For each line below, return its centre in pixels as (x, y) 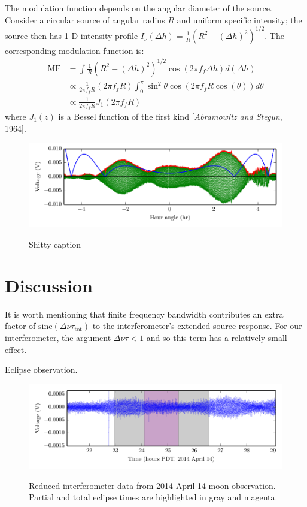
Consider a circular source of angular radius (85, 19)
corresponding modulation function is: (75, 50)
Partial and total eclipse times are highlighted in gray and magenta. (153, 497)
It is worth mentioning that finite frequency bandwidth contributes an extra (144, 314)
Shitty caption (55, 244)
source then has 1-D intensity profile (72, 35)
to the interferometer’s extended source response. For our (197, 326)
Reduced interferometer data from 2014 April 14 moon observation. (152, 485)
